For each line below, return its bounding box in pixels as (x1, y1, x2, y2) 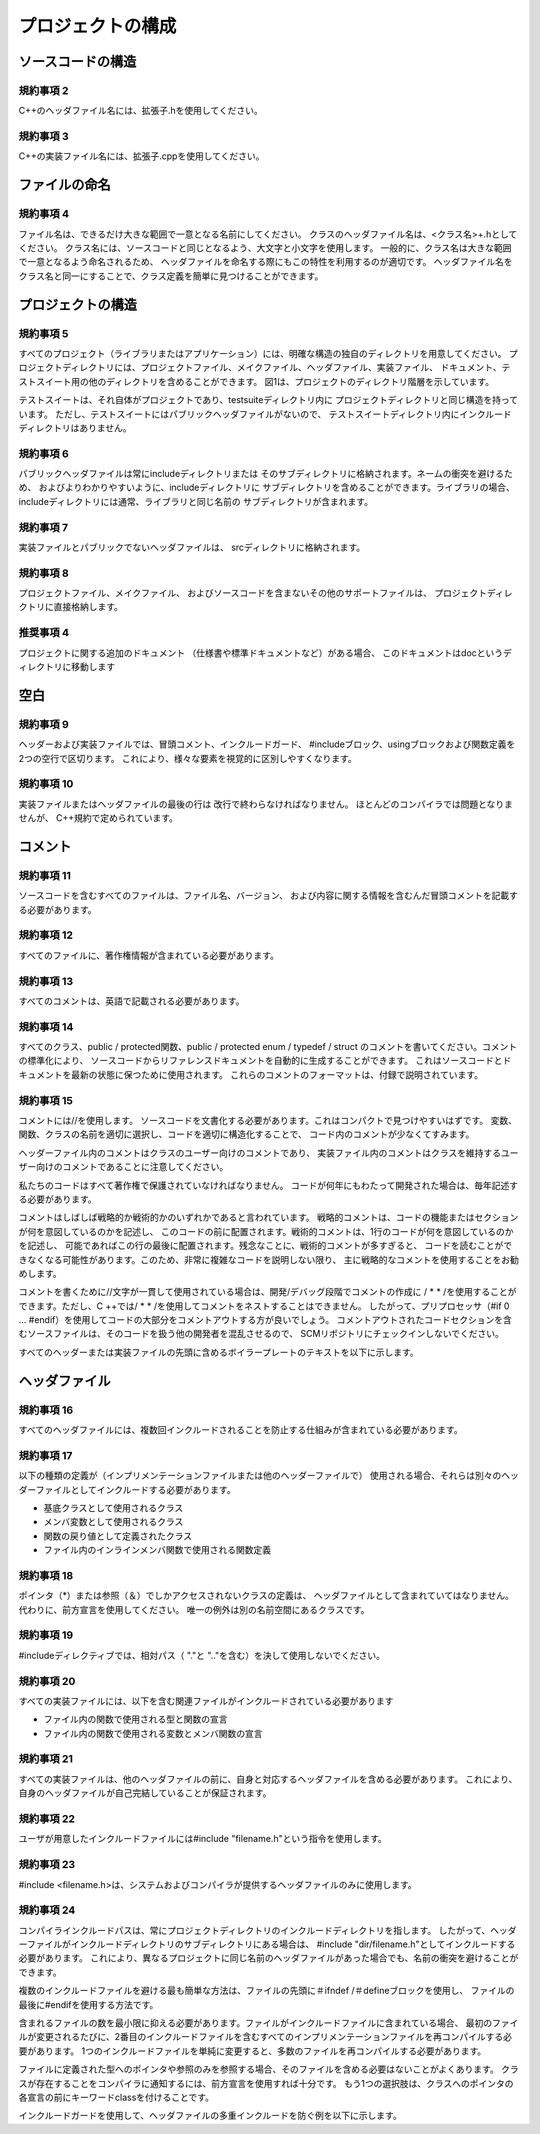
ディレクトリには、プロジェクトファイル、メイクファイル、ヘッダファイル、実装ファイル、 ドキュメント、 (61, 361, 502, 374)
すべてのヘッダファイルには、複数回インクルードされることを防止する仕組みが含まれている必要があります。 (18, 1424, 464, 1435)
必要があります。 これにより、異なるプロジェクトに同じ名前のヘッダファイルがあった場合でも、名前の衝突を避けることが (18, 1952, 519, 1964)
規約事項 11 (18, 868, 72, 882)
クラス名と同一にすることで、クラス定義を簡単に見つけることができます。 (18, 270, 324, 282)
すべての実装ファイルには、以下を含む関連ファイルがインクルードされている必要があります (18, 1695, 394, 1707)
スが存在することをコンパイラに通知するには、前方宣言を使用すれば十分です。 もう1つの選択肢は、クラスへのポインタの (18, 2077, 514, 2089)
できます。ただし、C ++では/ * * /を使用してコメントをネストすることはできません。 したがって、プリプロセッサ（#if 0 (18, 1300, 510, 1312)
